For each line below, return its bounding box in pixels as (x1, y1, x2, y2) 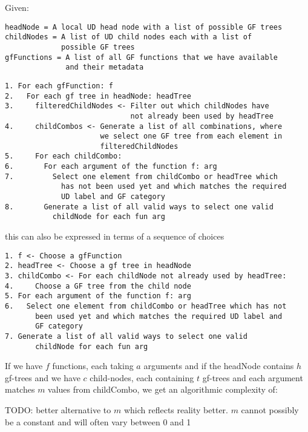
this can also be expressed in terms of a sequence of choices (5, 230, 224, 243)
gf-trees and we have (5, 371, 80, 384)
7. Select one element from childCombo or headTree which (5, 172, 278, 181)
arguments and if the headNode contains (143, 359, 294, 372)
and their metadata (65, 63, 144, 72)
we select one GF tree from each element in (100, 132, 283, 141)
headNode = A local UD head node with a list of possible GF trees (5, 22, 283, 31)
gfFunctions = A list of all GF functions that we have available (5, 53, 278, 62)
